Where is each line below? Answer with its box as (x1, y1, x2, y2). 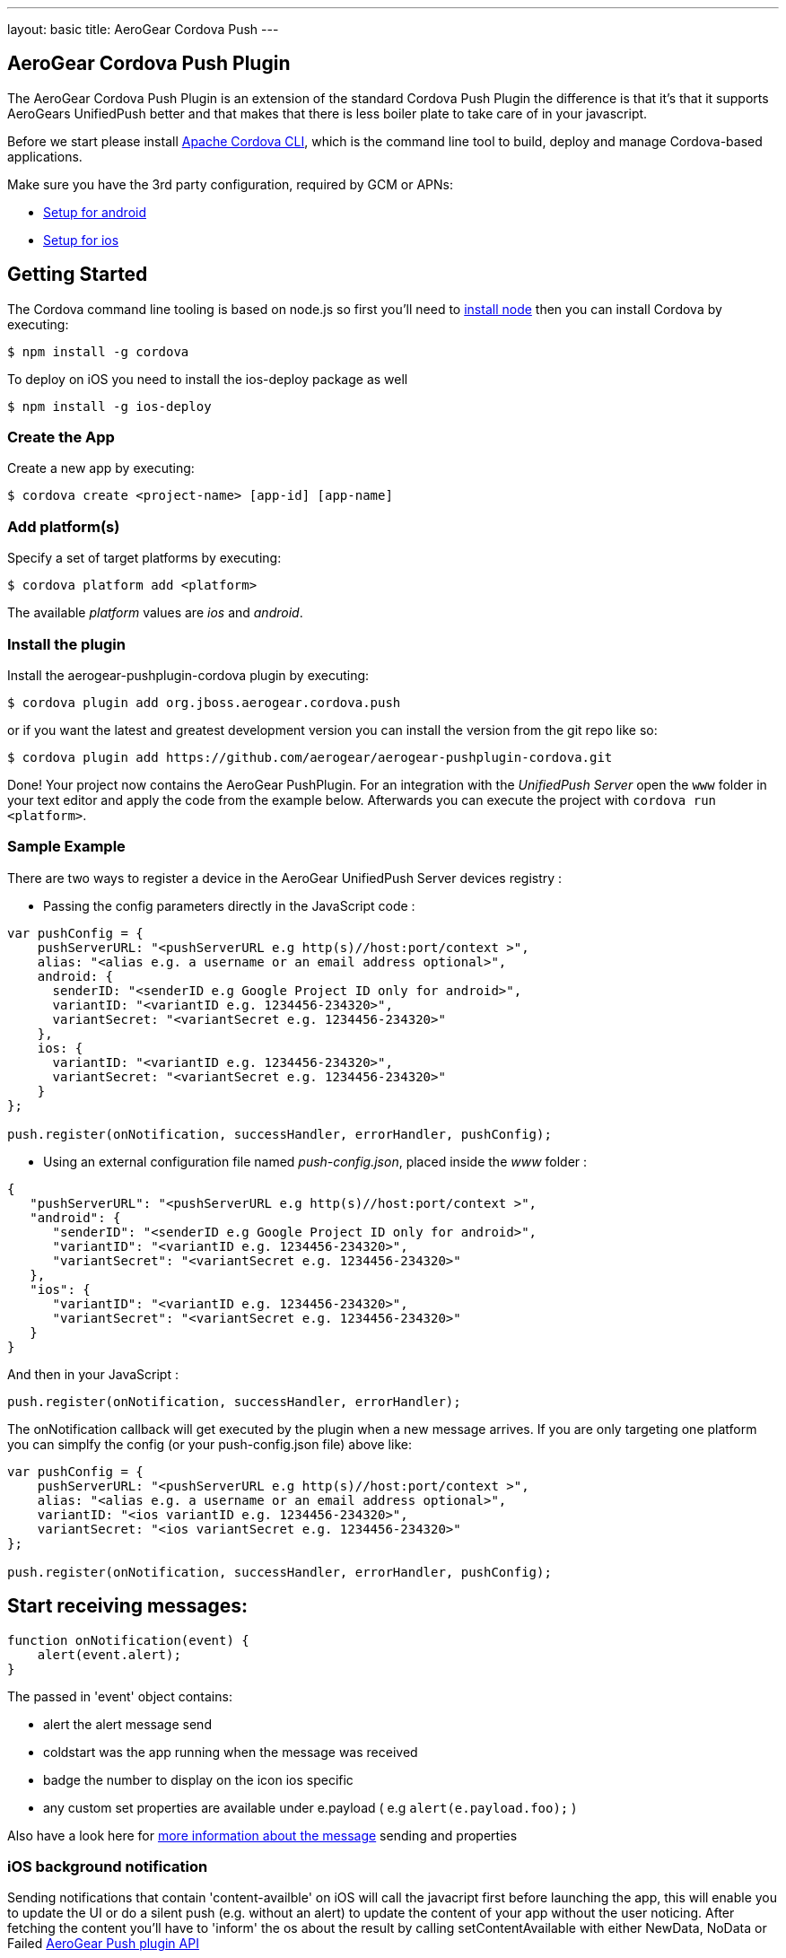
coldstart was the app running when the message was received (43, 1744, 418, 1760)
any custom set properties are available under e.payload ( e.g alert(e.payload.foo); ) (43, 1799, 577, 1815)
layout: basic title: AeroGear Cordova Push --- (7, 22, 279, 37)
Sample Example (7, 837, 126, 856)
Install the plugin (7, 634, 126, 653)
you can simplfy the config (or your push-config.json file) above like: (7, 1436, 412, 1452)
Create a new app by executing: (7, 460, 195, 476)
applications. (7, 148, 83, 164)
